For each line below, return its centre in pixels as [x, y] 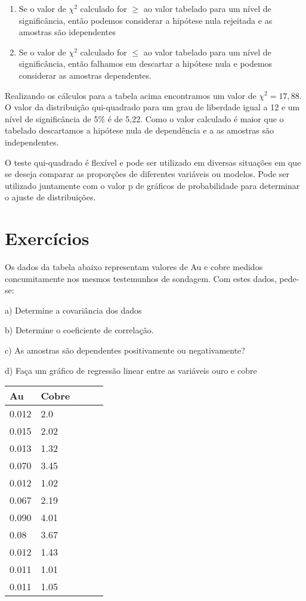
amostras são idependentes [67, 32]
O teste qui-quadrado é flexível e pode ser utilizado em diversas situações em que [153, 162]
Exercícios [47, 238]
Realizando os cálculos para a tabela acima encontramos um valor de [131, 95]
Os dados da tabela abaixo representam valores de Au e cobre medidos [134, 267]
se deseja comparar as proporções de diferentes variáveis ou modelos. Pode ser [147, 174]
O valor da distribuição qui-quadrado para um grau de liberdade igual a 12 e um [152, 107]
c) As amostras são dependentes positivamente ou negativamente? [125, 350]
